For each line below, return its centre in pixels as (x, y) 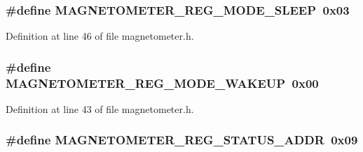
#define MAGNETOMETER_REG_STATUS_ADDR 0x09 (182, 140)
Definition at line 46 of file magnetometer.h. (100, 36)
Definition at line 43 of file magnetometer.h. (100, 108)
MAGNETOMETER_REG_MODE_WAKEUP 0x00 (162, 83)
